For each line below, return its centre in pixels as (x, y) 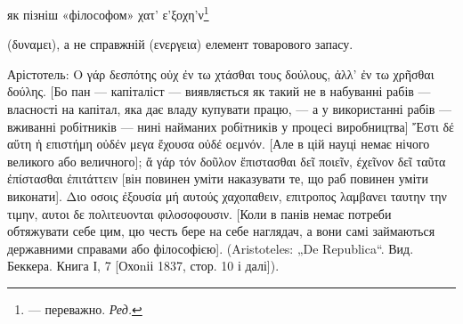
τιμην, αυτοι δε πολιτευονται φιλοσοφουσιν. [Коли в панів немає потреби (199, 213)
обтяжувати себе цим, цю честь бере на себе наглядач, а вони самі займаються (221, 231)
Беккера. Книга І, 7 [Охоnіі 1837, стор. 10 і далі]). (143, 266)
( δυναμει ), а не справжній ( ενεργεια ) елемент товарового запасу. (180, 44)
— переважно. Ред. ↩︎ (85, 308)
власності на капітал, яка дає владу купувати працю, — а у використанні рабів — (229, 109)
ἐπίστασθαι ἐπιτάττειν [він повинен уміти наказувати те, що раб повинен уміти (218, 178)
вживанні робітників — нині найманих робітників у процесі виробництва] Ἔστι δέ (231, 126)
